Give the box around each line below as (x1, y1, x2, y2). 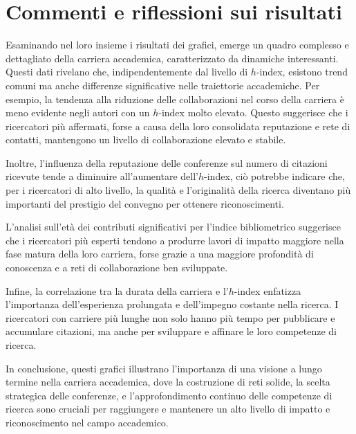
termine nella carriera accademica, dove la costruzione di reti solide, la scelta (6, 374, 330, 389)
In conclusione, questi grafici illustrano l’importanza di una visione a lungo (6, 361, 322, 375)
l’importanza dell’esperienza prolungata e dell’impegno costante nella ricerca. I (6, 297, 339, 311)
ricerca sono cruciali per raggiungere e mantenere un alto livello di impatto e (6, 401, 330, 416)
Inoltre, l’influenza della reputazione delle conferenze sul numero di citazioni (6, 155, 328, 170)
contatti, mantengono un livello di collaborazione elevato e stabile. (6, 132, 286, 147)
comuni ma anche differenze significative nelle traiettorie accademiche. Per (6, 78, 320, 92)
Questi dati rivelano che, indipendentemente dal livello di (6, 64, 248, 79)
